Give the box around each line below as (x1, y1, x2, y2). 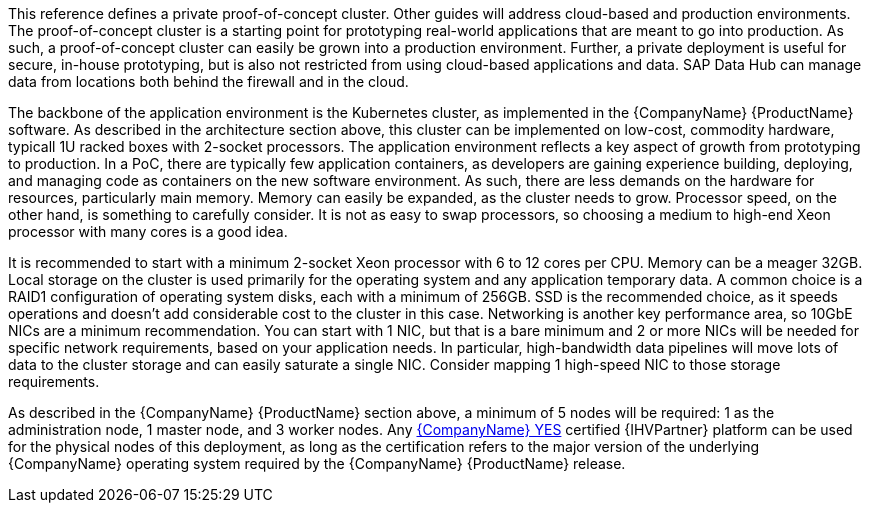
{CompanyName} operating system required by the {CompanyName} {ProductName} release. (8, 455, 626, 472)
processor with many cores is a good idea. (8, 223, 288, 240)
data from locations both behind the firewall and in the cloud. (8, 73, 409, 90)
